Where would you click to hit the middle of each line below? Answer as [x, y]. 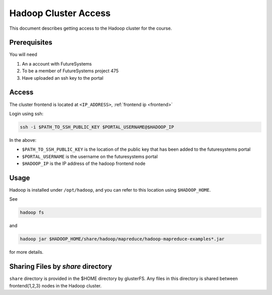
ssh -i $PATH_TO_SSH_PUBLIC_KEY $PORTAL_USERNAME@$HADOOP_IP [97, 127]
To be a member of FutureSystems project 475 [70, 71]
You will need [23, 54]
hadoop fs [32, 213]
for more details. [26, 252]
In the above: [23, 140]
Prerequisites [31, 43]
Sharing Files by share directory [61, 267]
